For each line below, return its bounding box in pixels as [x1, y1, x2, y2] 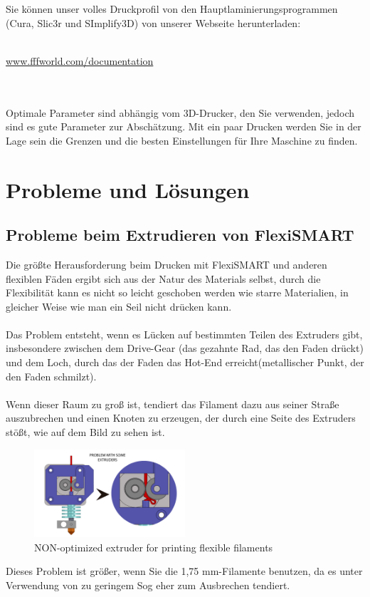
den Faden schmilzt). [6, 368, 97, 383]
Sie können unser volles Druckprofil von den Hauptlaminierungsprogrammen [6, 1, 338, 16]
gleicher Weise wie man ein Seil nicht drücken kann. [6, 298, 232, 313]
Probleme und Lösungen [6, 175, 250, 204]
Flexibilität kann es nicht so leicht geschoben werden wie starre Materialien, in [6, 285, 349, 300]
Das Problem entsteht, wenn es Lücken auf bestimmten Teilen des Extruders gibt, [6, 326, 363, 341]
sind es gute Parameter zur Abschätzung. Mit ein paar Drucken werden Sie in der [6, 119, 361, 134]
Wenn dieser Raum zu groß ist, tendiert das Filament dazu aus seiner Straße [6, 396, 339, 411]
